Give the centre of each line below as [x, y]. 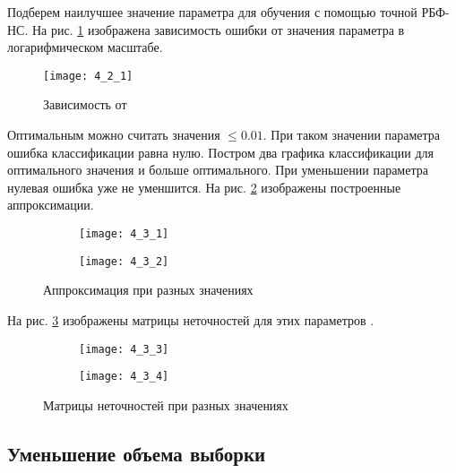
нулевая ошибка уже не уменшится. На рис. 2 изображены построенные [204, 187]
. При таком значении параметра [352, 135]
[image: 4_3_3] [124, 349]
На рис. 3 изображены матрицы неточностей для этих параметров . [191, 319]
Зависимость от [85, 104]
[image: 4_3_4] [124, 377]
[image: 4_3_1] [124, 234]
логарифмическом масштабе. [85, 47]
